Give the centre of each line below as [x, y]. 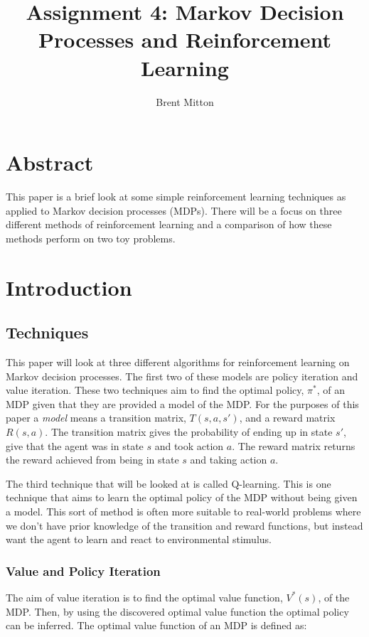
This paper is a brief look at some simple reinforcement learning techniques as [176, 197]
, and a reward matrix [287, 418]
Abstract [50, 162]
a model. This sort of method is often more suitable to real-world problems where [183, 511]
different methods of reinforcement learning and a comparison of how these [169, 224]
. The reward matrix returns [294, 445]
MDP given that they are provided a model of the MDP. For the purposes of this [182, 403]
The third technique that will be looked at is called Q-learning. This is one [169, 483]
